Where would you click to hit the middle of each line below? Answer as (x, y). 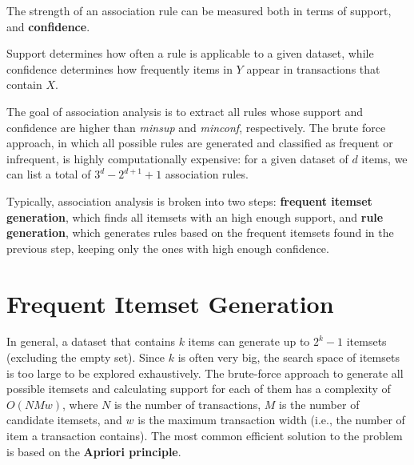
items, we (384, 158)
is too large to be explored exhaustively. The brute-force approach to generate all (205, 373)
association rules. (207, 174)
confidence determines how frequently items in (119, 68)
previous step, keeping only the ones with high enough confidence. (168, 248)
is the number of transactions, (187, 404)
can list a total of (49, 174)
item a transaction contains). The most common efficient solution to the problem (205, 435)
